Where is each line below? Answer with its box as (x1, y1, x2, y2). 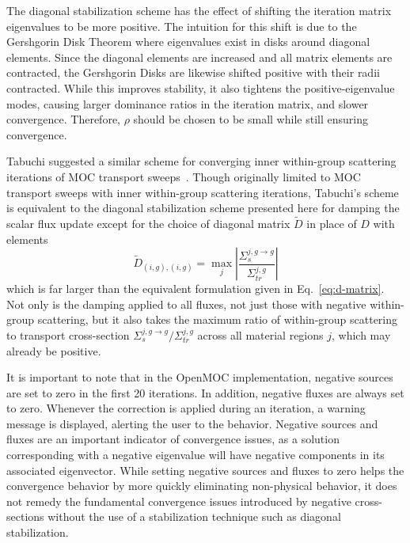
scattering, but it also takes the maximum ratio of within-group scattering (37, 311, 398, 328)
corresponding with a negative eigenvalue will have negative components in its (6, 446, 385, 463)
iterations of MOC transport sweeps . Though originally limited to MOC (6, 168, 361, 184)
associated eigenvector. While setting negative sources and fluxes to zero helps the (6, 461, 404, 478)
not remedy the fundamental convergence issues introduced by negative (6, 492, 351, 509)
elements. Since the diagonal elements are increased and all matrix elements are (6, 48, 393, 65)
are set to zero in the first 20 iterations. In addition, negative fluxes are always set (6, 384, 404, 401)
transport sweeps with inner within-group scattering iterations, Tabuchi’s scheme (6, 184, 399, 200)
